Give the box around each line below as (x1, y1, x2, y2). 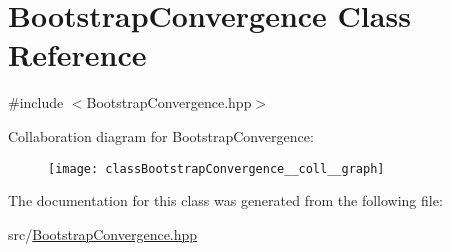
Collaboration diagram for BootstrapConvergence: (8, 125, 314, 146)
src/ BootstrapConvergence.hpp (8, 223, 198, 244)
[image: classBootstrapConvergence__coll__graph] (48, 161, 385, 176)
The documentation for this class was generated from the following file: (8, 190, 443, 211)
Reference (8, 34, 147, 75)
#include (8, 92, 64, 113)
